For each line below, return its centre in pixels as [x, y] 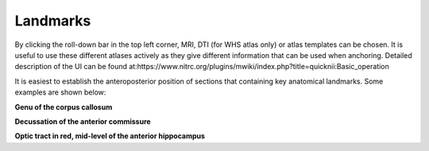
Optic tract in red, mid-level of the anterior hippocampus [110, 136]
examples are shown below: [60, 92]
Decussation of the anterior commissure [83, 121]
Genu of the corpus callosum [64, 106]
